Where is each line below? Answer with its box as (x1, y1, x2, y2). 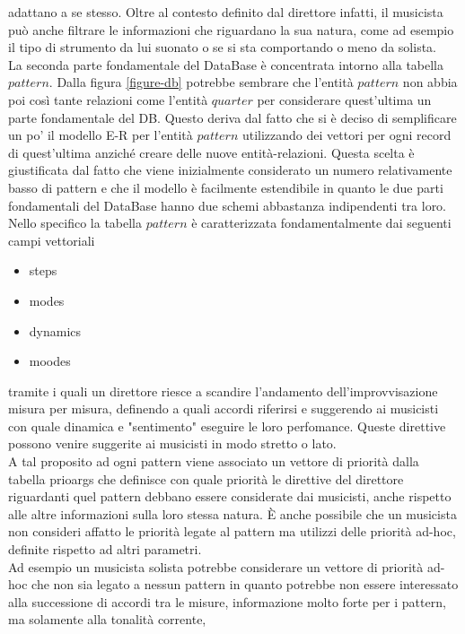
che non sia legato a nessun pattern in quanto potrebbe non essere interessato (31, 575, 459, 594)
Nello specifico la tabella (8, 213, 143, 232)
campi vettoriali (8, 230, 95, 249)
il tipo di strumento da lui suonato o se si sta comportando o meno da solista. (8, 38, 436, 56)
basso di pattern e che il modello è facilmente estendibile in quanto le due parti (8, 178, 443, 196)
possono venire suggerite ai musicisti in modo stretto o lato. (8, 434, 337, 453)
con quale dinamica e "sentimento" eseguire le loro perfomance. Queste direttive (8, 416, 446, 435)
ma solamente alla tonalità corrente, (8, 610, 206, 629)
